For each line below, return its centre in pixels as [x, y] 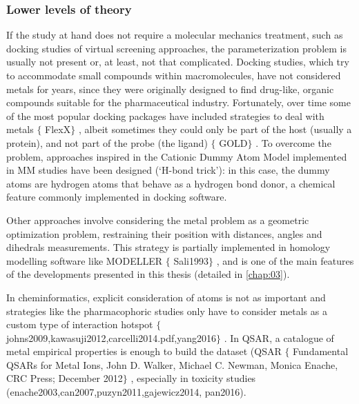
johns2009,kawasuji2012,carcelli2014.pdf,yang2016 [111, 337]
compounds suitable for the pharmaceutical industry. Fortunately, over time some [178, 102]
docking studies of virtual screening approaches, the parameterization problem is [176, 48]
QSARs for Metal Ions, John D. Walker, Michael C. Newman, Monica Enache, [172, 364]
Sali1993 [191, 260]
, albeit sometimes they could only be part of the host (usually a [215, 129]
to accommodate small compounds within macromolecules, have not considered [174, 75]
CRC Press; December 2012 [65, 378]
